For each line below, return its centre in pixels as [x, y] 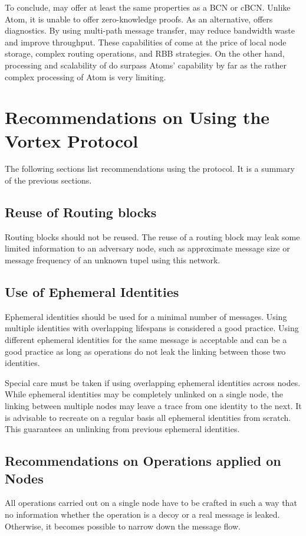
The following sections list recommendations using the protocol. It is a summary [150, 169]
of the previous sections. [48, 180]
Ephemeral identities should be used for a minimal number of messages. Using [146, 316]
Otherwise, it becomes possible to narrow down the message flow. [123, 526]
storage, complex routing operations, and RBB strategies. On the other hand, [145, 53]
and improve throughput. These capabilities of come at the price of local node [146, 42]
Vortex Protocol [72, 140]
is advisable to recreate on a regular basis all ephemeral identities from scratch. [148, 417]
